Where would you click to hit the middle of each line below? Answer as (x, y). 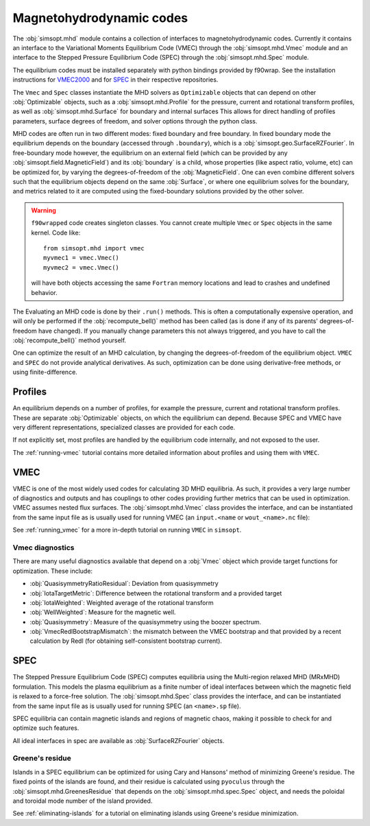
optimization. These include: (52, 571)
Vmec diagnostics (44, 547)
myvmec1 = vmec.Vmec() (82, 258)
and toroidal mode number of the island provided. (83, 801)
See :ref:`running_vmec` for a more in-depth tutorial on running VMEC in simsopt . (127, 530)
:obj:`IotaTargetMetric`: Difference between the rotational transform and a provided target (156, 593)
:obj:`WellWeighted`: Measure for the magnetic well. (103, 612)
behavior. (44, 292)
